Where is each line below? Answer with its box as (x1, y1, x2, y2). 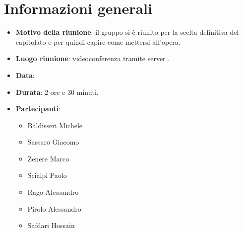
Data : (15, 70, 35, 80)
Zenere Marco (27, 153, 69, 163)
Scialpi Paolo (27, 170, 67, 180)
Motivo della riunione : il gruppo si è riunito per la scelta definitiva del (15, 27, 239, 37)
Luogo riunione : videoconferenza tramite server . (15, 53, 170, 64)
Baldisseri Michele (27, 120, 83, 130)
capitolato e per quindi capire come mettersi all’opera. (15, 36, 181, 47)
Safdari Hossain (27, 220, 75, 231)
